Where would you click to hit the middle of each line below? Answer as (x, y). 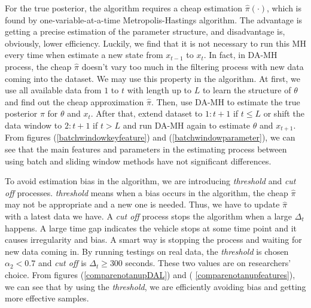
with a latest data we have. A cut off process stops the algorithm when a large (149, 216)
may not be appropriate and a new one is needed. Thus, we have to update (142, 204)
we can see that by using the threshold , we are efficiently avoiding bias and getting (155, 286)
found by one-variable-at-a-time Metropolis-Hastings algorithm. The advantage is (154, 19)
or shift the (284, 113)
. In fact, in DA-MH (240, 55)
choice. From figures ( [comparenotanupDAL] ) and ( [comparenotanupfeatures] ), (150, 274)
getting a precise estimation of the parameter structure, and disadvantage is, (145, 31)
